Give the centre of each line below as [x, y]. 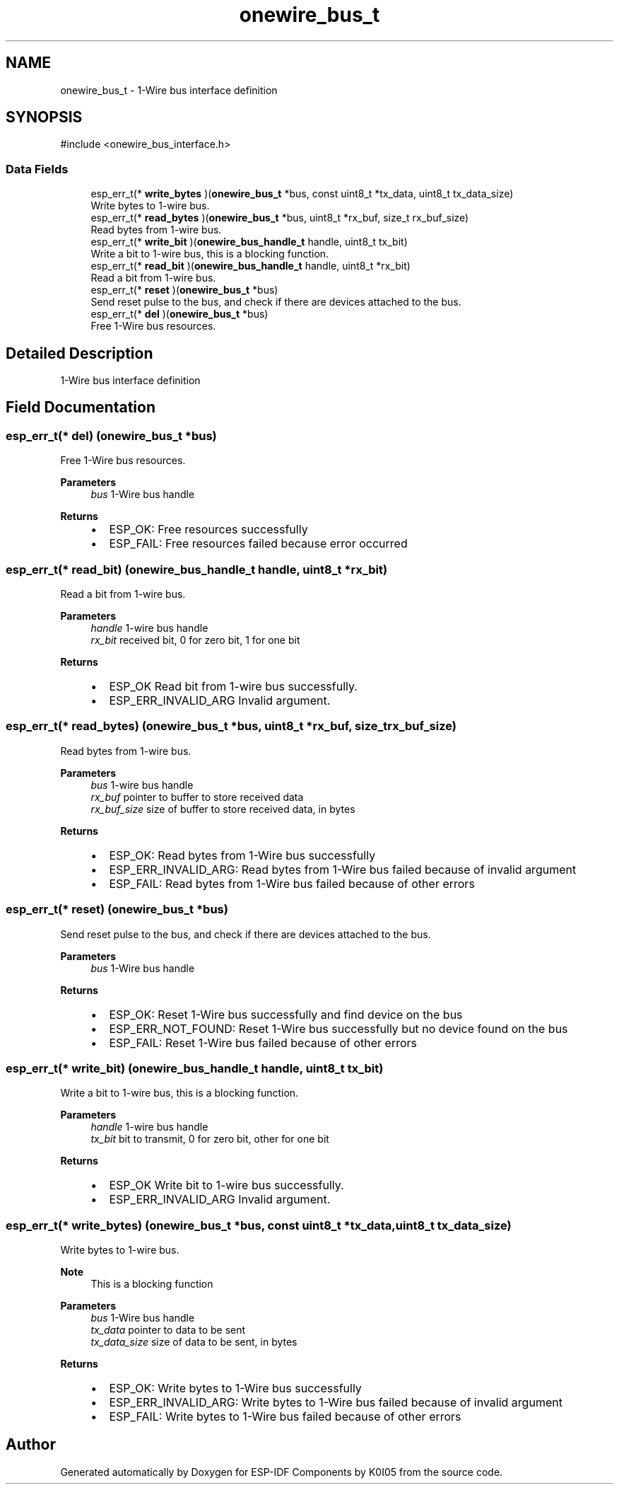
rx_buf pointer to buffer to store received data [197, 797]
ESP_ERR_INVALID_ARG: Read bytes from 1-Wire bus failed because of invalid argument [343, 869]
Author [31, 1445]
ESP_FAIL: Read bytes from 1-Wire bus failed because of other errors [292, 883]
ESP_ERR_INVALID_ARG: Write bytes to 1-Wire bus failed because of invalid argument [336, 1402]
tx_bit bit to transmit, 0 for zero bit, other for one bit [210, 1139]
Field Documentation [81, 408]
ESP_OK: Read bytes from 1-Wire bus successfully [242, 855]
